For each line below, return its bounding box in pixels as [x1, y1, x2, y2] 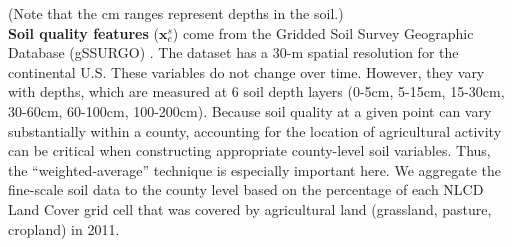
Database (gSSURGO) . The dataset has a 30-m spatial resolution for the [8, 42, 459, 63]
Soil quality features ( [8, 22, 159, 43]
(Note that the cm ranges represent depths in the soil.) [8, 3, 344, 23]
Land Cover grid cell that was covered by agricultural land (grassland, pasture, [8, 198, 492, 219]
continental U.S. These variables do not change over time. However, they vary [8, 61, 485, 82]
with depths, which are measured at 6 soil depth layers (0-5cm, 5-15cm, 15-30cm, [8, 81, 505, 102]
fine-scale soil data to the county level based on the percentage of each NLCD [8, 179, 484, 200]
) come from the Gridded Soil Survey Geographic [172, 22, 474, 43]
